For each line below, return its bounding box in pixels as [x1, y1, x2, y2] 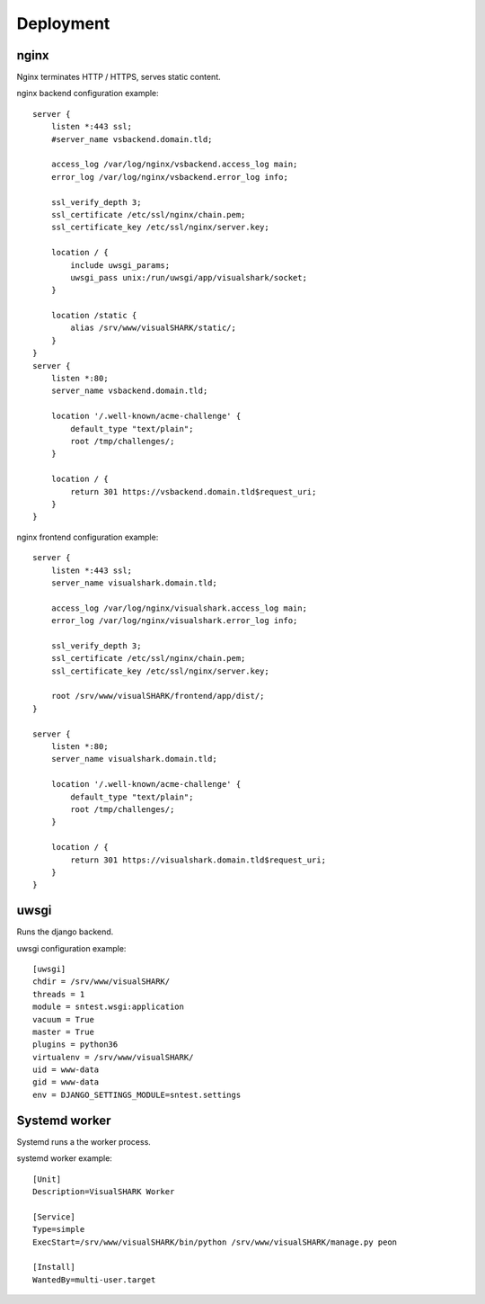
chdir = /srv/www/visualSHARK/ [32, 977, 171, 987]
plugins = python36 [32, 1040, 119, 1049]
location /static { [50, 310, 137, 321]
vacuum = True [32, 1014, 94, 1024]
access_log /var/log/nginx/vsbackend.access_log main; [50, 159, 298, 170]
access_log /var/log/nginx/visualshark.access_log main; [50, 603, 307, 613]
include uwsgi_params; [70, 260, 171, 270]
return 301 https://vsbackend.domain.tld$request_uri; [70, 487, 317, 496]
